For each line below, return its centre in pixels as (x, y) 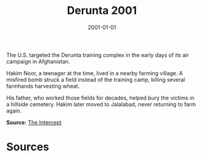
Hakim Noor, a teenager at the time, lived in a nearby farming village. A (95, 73)
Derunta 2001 (102, 11)
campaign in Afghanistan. (38, 61)
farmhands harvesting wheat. (43, 86)
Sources (28, 147)
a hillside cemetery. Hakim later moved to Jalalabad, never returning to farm (101, 104)
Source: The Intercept (34, 122)
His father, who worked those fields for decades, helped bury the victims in (100, 98)
